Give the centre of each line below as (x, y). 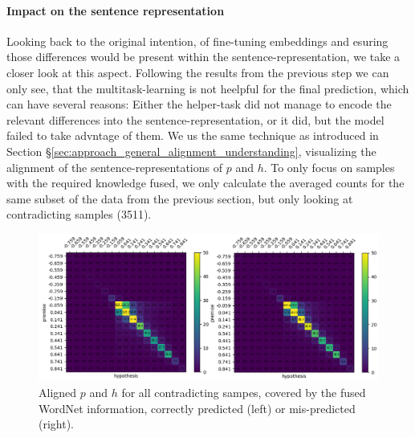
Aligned (58, 392)
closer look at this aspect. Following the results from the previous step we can (198, 72)
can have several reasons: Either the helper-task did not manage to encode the (199, 104)
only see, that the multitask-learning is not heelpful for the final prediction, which (208, 88)
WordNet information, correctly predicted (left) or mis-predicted (197, 408)
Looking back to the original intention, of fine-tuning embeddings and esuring (197, 41)
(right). (57, 424)
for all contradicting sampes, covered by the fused (244, 392)
